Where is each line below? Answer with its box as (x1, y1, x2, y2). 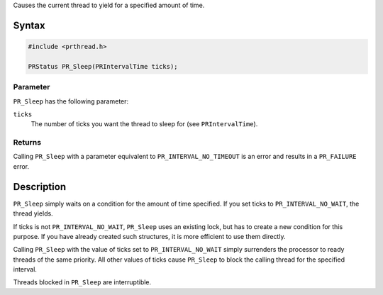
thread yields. (13, 209, 53, 218)
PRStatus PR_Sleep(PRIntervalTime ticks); (28, 62, 178, 70)
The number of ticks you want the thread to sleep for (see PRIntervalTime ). (30, 120, 258, 128)
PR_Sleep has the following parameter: (13, 96, 129, 106)
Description (13, 181, 67, 193)
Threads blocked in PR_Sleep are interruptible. (13, 278, 152, 286)
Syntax (13, 19, 45, 31)
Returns (13, 138, 42, 147)
